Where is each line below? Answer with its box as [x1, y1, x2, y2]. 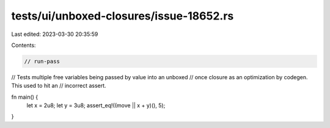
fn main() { [11, 93, 38, 101]
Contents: [11, 41, 36, 49]
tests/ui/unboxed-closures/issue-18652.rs [11, 9, 234, 23]
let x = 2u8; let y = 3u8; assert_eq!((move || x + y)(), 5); [26, 102, 166, 109]
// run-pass [24, 58, 61, 65]
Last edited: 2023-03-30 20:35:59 [11, 30, 98, 38]
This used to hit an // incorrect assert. [11, 82, 106, 90]
